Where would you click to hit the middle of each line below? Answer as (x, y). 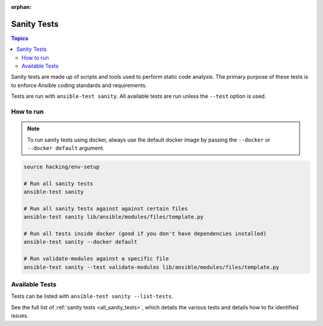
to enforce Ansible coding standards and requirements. (79, 85)
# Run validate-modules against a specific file (96, 259)
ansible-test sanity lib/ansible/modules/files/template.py (114, 217)
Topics (20, 38)
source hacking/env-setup (62, 167)
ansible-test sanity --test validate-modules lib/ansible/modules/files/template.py (151, 267)
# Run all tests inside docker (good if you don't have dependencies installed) (145, 234)
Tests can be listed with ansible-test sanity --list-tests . (92, 296)
